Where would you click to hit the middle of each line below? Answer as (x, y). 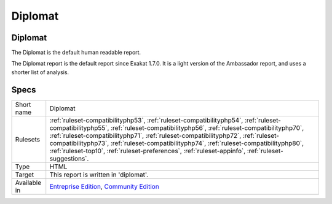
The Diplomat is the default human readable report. (76, 53)
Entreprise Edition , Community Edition (104, 186)
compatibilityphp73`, (79, 143)
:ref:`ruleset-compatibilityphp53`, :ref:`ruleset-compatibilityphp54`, (146, 120)
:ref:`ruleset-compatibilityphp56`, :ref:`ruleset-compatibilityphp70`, (207, 127)
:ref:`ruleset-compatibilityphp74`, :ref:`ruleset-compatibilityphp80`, (207, 143)
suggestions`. (69, 158)
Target (25, 175)
